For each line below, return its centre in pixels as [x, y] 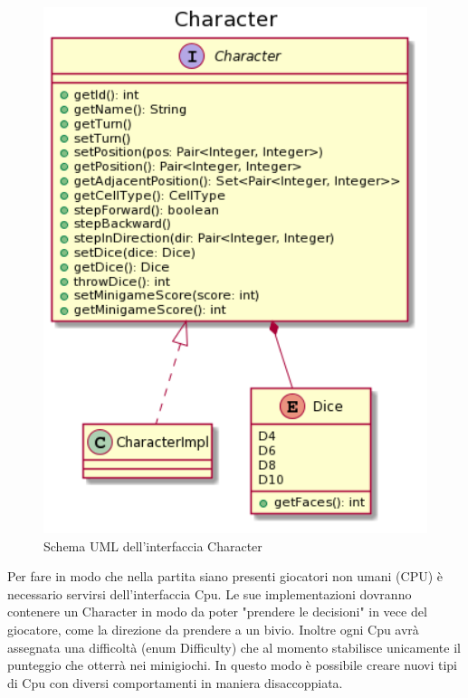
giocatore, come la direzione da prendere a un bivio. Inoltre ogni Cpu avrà [213, 629]
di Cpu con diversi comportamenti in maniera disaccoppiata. [175, 682]
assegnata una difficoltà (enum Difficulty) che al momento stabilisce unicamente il [234, 647]
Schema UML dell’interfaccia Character [153, 545]
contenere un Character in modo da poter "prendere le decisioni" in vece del [217, 612]
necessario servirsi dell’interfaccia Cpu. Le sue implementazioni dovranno [210, 593]
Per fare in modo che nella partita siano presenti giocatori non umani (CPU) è [225, 576]
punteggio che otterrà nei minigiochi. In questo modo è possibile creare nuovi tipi [232, 665]
